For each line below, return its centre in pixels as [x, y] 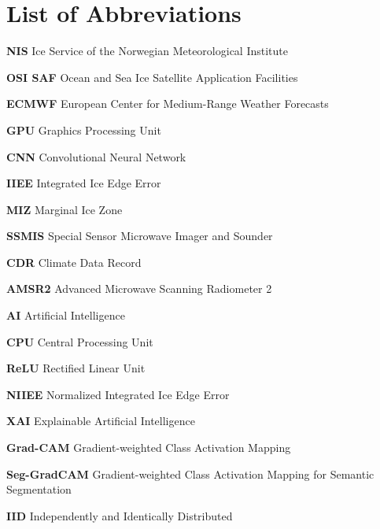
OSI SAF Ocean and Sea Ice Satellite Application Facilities [152, 77]
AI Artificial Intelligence [66, 315]
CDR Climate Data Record [74, 262]
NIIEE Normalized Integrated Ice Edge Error [118, 394]
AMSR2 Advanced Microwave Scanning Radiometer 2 [139, 289]
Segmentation [39, 489]
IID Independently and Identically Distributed [120, 515]
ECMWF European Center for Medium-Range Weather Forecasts [168, 104]
